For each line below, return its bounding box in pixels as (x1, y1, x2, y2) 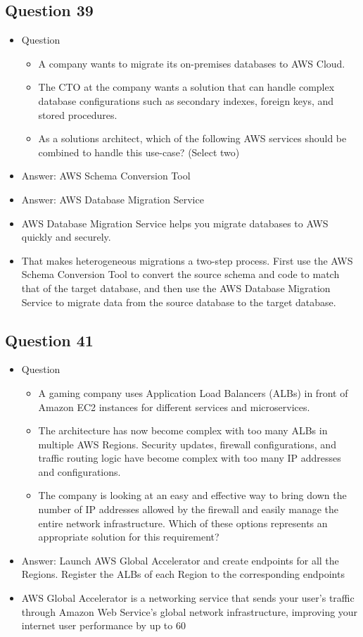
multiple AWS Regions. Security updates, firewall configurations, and (38, 436, 336, 451)
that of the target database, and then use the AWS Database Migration (21, 280, 331, 295)
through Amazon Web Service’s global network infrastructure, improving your (21, 604, 358, 619)
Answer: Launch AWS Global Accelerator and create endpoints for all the (21, 553, 339, 567)
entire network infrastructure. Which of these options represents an (38, 515, 328, 530)
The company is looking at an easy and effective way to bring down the (38, 488, 347, 503)
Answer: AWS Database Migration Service (21, 191, 204, 206)
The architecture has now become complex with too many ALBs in (38, 423, 328, 438)
